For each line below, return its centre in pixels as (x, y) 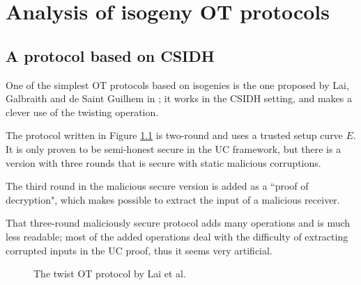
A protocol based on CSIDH (110, 55)
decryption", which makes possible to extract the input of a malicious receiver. (173, 199)
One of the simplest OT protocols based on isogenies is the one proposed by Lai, (177, 84)
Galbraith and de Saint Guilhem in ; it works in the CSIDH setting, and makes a (179, 98)
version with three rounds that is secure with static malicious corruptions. (163, 162)
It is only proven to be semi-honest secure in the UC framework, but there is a (174, 148)
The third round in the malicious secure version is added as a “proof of (157, 186)
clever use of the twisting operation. (82, 112)
